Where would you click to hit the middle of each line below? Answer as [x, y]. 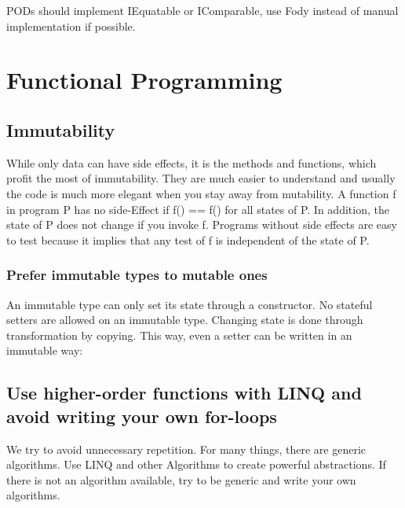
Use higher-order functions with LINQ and [184, 393]
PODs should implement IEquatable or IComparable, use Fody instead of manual [202, 10]
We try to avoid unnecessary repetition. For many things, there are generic [186, 449]
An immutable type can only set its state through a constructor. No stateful [190, 304]
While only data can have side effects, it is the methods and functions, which [192, 162]
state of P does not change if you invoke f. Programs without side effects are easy [202, 225]
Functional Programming [144, 80]
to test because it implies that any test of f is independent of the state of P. [188, 239]
